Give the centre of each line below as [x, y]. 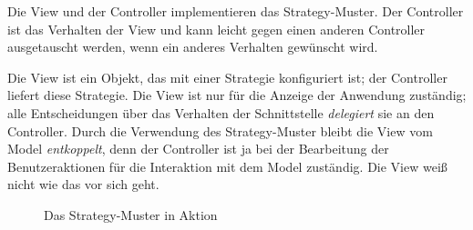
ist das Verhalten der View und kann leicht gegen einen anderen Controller [216, 29]
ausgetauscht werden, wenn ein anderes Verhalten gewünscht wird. [193, 47]
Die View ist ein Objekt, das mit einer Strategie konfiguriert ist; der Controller [227, 77]
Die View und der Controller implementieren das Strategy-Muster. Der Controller [236, 11]
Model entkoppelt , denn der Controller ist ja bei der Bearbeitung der [198, 149]
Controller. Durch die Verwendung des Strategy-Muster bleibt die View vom [220, 130]
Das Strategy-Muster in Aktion [131, 214]
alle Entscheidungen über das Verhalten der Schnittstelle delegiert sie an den [221, 112]
